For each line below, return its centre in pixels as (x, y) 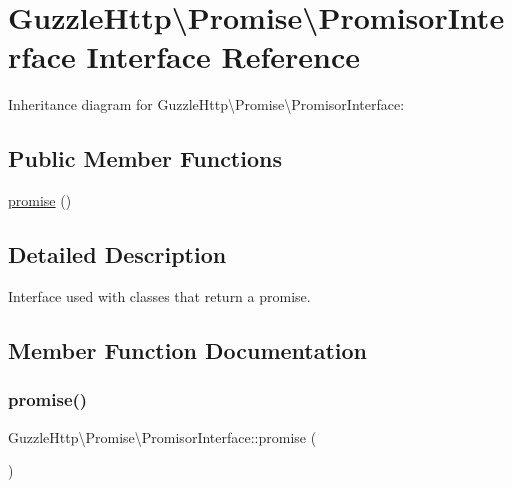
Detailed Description (117, 254)
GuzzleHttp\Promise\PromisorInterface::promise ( (162, 436)
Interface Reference (223, 56)
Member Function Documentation (188, 349)
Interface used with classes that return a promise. (159, 295)
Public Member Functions (145, 158)
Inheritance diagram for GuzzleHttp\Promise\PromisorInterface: (206, 104)
